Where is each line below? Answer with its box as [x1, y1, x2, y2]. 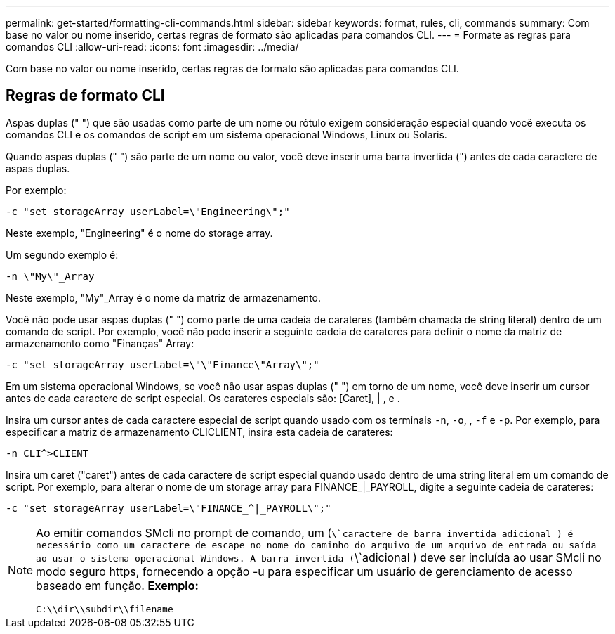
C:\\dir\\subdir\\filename [36, 603, 173, 614]
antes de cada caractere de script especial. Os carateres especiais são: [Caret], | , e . [6, 392, 400, 404]
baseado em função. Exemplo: [36, 578, 199, 593]
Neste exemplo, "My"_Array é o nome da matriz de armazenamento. [6, 291, 322, 304]
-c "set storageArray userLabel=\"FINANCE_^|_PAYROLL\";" [6, 502, 331, 514]
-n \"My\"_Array [6, 270, 95, 282]
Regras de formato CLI [6, 86, 165, 105]
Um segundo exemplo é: [6, 248, 119, 261]
